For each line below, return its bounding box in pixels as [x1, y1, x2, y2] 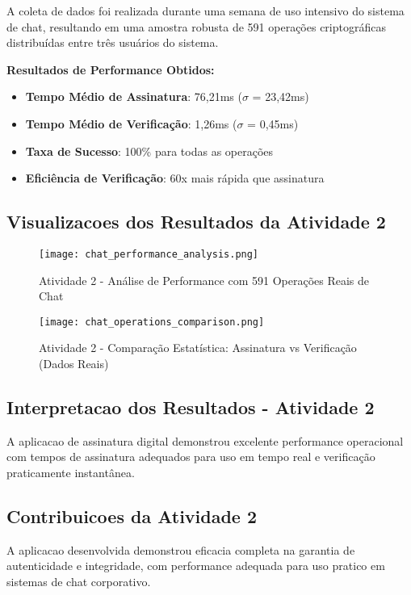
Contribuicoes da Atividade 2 [6, 504, 258, 529]
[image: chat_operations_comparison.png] [39, 316, 265, 328]
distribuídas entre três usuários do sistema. [6, 34, 219, 51]
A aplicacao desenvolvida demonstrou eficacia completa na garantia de [6, 541, 355, 558]
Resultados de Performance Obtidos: [6, 61, 215, 78]
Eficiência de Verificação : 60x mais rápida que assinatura [25, 170, 325, 186]
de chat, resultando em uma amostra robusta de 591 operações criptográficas [6, 18, 386, 35]
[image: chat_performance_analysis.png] [39, 248, 259, 260]
